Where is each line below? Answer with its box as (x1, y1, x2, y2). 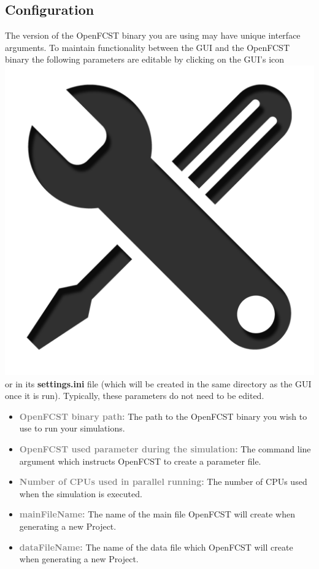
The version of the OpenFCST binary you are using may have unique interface (5, 29, 301, 42)
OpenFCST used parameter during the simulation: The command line (19, 442, 311, 455)
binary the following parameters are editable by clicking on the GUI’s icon (5, 53, 285, 66)
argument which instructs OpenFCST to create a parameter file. (19, 454, 261, 467)
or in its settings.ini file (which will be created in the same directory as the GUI (5, 377, 312, 390)
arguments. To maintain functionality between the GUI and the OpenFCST (5, 41, 290, 53)
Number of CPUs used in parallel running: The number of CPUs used (19, 475, 307, 488)
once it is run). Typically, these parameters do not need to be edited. (5, 389, 264, 402)
